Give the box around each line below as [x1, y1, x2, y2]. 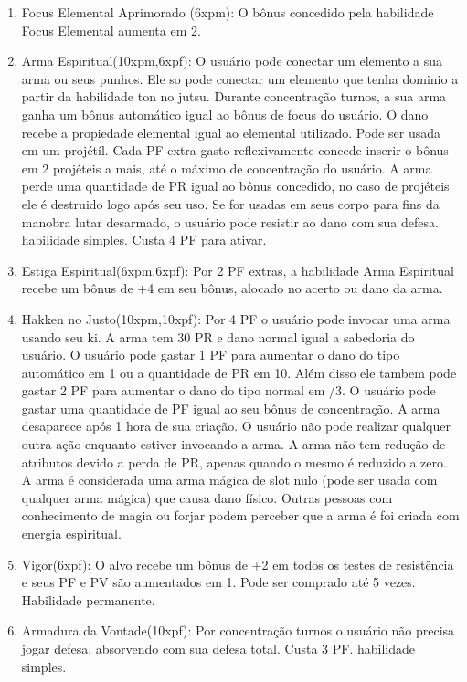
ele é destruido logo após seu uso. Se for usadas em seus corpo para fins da [21, 194, 440, 213]
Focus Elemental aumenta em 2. [21, 20, 201, 39]
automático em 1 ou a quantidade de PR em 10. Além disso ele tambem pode [21, 362, 457, 382]
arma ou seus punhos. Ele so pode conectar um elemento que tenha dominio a [21, 68, 459, 88]
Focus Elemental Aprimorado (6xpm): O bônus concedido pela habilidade [21, 3, 434, 21]
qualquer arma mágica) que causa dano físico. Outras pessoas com [21, 488, 393, 507]
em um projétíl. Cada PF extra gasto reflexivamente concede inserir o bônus [21, 141, 449, 160]
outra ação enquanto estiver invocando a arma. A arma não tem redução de [21, 435, 446, 454]
